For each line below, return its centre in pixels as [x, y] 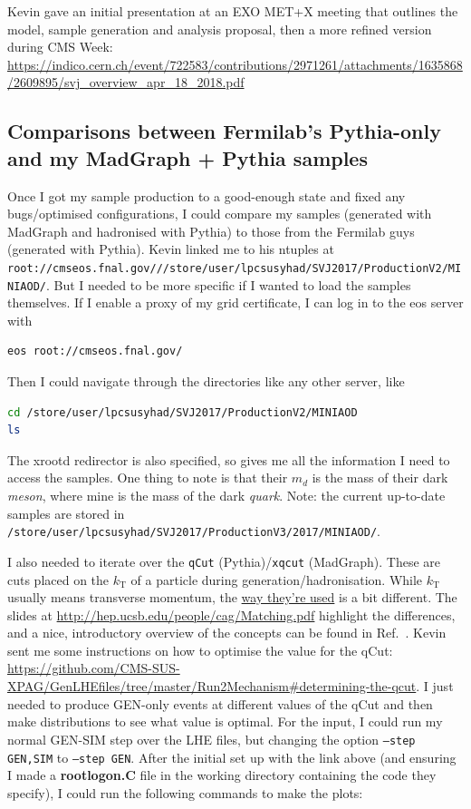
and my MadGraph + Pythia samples [187, 157]
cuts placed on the [58, 579]
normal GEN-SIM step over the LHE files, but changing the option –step [211, 739]
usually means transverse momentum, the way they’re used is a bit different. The [232, 597]
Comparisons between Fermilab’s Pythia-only [224, 131]
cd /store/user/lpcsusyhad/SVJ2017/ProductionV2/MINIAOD [183, 412]
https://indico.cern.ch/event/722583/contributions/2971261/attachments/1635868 [235, 64]
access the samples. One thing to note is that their [148, 478]
